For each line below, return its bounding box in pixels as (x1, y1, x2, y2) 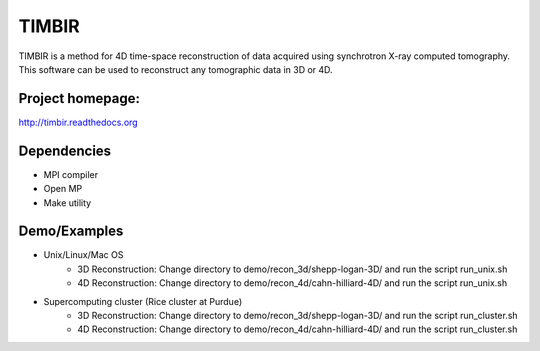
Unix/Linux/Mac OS (43, 249, 124, 261)
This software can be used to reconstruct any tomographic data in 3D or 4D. (18, 63, 334, 75)
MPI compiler (43, 168, 99, 180)
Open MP (43, 183, 83, 195)
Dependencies (18, 142, 112, 159)
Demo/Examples (18, 223, 124, 240)
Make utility (43, 196, 92, 209)
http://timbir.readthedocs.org (18, 116, 139, 128)
